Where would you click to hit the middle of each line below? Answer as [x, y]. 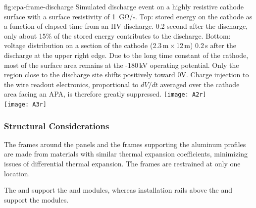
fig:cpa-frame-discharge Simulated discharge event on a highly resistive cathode [124, 6]
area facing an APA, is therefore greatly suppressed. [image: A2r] [105, 94]
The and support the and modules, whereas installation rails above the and [118, 190]
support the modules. [36, 199]
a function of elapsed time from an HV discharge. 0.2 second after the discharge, [126, 26]
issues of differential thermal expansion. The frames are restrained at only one [122, 164]
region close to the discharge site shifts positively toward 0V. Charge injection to [127, 75]
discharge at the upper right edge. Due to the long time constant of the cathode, [126, 55]
